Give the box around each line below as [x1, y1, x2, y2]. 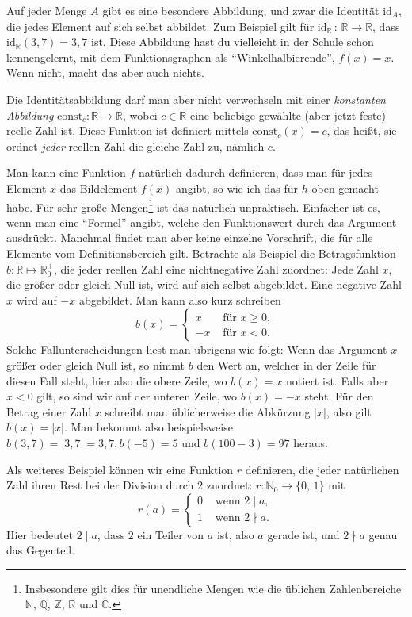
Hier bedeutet [6, 526, 74, 542]
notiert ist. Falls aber [286, 372, 389, 389]
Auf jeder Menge [6, 2, 87, 18]
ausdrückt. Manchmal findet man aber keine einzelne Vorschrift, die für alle [6, 229, 373, 246]
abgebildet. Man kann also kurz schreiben [78, 291, 281, 308]
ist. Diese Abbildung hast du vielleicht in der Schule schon [90, 33, 374, 50]
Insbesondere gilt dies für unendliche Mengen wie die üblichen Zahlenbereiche [25, 580, 402, 596]
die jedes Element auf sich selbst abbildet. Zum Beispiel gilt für [6, 17, 315, 34]
